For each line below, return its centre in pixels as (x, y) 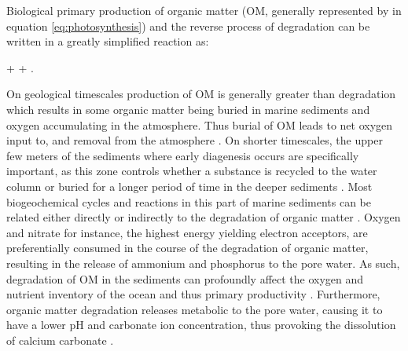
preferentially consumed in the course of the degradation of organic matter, (187, 248)
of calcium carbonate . (60, 340)
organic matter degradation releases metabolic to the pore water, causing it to (195, 309)
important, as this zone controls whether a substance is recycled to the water (192, 171)
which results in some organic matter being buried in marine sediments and (188, 109)
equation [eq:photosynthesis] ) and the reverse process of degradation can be (188, 26)
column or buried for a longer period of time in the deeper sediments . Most (189, 186)
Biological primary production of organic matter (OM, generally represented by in (204, 10)
